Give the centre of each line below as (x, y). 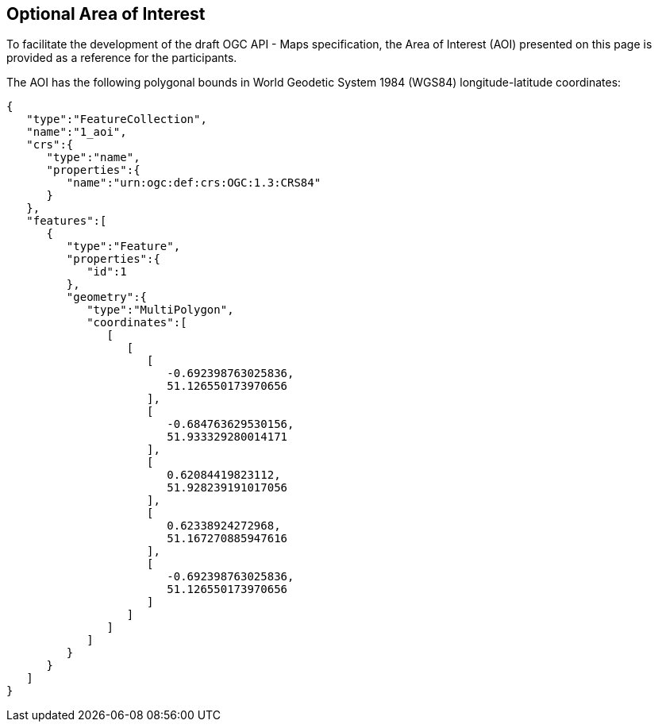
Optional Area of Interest (106, 14)
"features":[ (67, 221)
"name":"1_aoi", (77, 132)
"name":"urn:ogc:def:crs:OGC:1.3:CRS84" (194, 183)
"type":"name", (93, 158)
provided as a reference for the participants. (122, 58)
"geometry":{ (107, 297)
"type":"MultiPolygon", (160, 310)
